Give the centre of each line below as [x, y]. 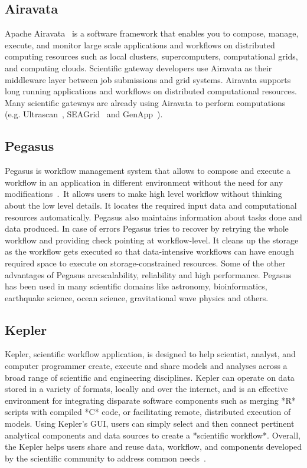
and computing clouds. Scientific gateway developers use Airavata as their [138, 67]
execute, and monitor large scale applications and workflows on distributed [140, 45]
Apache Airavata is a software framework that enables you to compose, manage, [152, 33]
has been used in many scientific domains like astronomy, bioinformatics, [136, 286]
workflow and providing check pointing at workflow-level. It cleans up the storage [152, 240]
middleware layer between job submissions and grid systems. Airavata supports [148, 79]
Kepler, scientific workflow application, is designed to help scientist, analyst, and [150, 354]
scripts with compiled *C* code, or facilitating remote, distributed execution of [148, 412]
